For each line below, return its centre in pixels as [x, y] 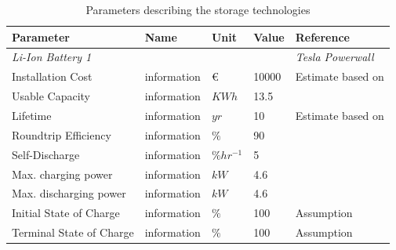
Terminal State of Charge [73, 232]
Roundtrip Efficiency [62, 134]
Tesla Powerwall [334, 57]
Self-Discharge [46, 154]
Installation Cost [52, 76]
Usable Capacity [51, 96]
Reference [322, 36]
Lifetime [32, 115]
